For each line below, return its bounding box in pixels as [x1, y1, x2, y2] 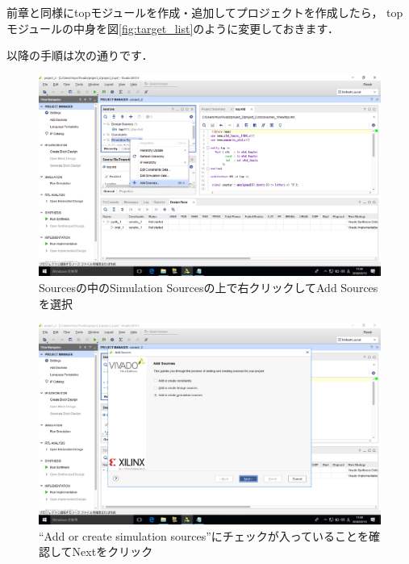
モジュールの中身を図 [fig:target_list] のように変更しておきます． [6, 19, 339, 36]
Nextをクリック [72, 543, 153, 560]
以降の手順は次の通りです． [6, 47, 153, 64]
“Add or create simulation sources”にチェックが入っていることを [39, 527, 369, 544]
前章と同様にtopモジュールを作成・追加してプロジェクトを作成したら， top [6, 4, 403, 20]
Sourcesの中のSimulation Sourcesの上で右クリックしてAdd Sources [39, 279, 378, 296]
